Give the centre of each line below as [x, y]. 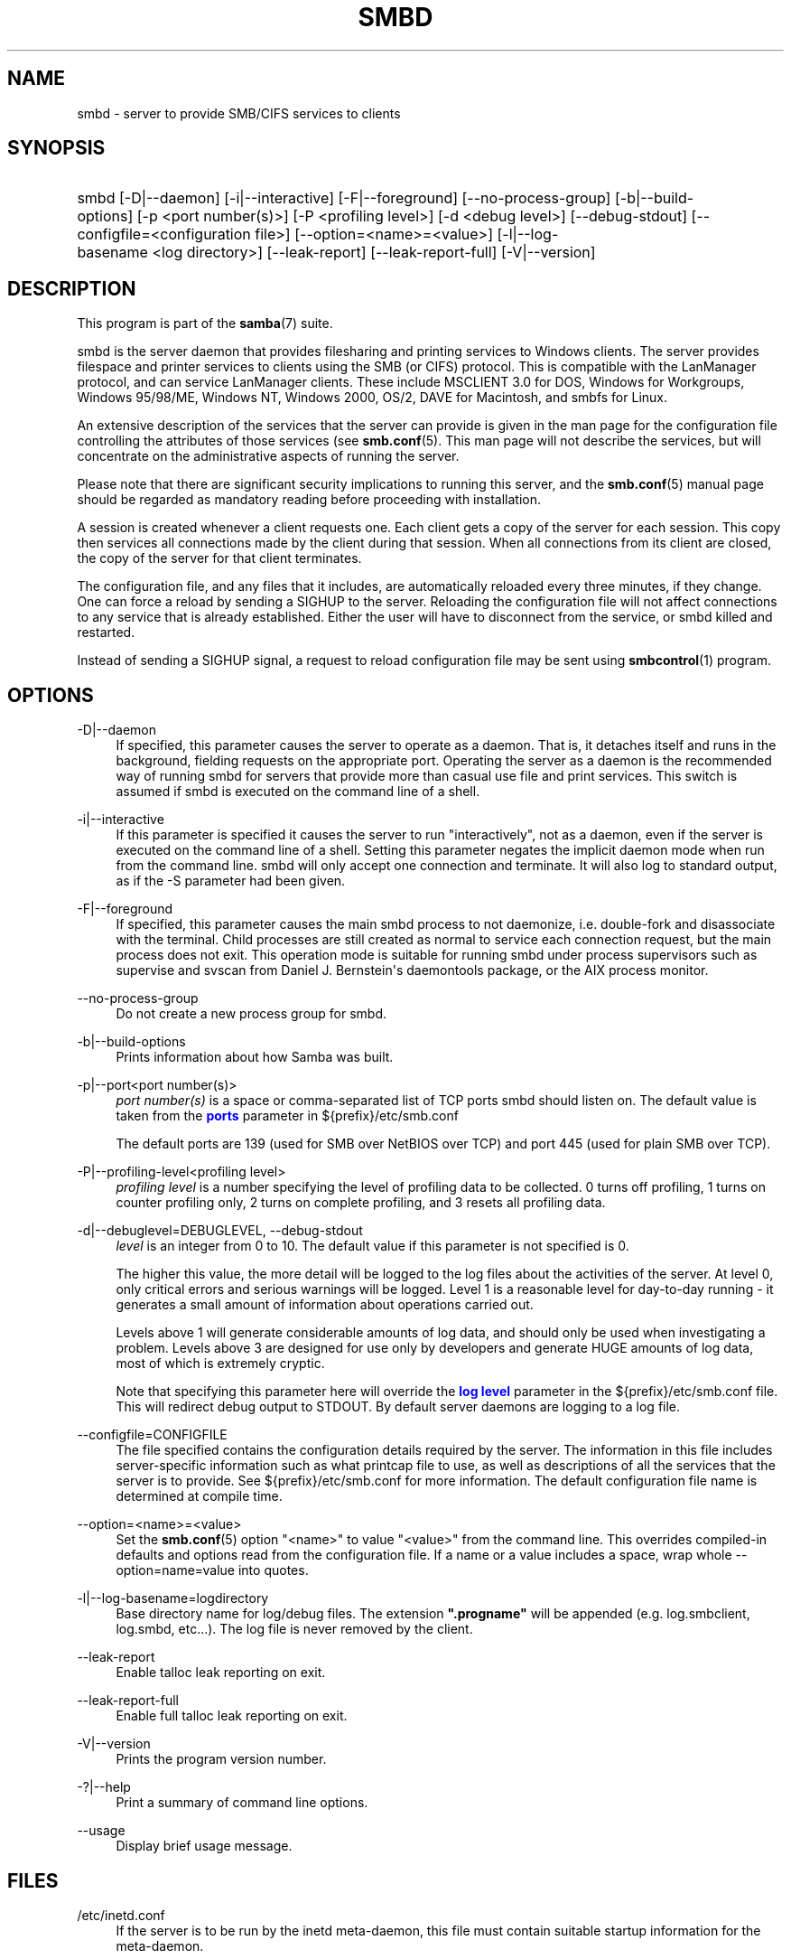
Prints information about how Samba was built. [255, 1057]
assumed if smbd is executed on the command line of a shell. [298, 792]
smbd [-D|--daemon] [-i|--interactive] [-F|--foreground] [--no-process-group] [344, 198]
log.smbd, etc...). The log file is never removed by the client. [294, 1629]
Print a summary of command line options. [242, 1803]
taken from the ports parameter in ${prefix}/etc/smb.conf [287, 1116]
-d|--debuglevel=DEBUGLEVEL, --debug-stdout [220, 1231]
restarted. [106, 633]
